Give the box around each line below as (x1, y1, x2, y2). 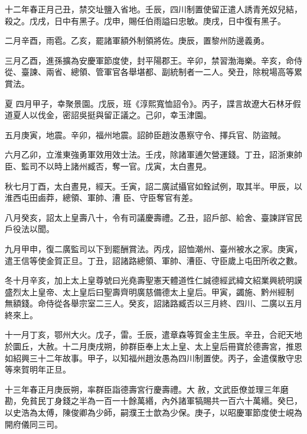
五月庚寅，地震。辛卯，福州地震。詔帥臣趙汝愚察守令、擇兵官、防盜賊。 (5, 128, 286, 141)
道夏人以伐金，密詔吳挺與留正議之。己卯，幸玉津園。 (5, 109, 211, 121)
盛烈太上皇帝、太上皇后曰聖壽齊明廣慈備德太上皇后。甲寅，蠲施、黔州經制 (5, 285, 294, 298)
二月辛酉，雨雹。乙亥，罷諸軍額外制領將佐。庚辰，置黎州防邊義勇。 (5, 34, 269, 47)
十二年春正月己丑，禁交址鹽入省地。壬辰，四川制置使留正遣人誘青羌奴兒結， (5, 3, 302, 15)
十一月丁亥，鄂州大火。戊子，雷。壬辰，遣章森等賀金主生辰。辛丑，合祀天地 (5, 328, 302, 341)
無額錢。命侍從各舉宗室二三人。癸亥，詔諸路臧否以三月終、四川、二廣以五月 (5, 297, 302, 309)
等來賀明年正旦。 (5, 363, 71, 376)
